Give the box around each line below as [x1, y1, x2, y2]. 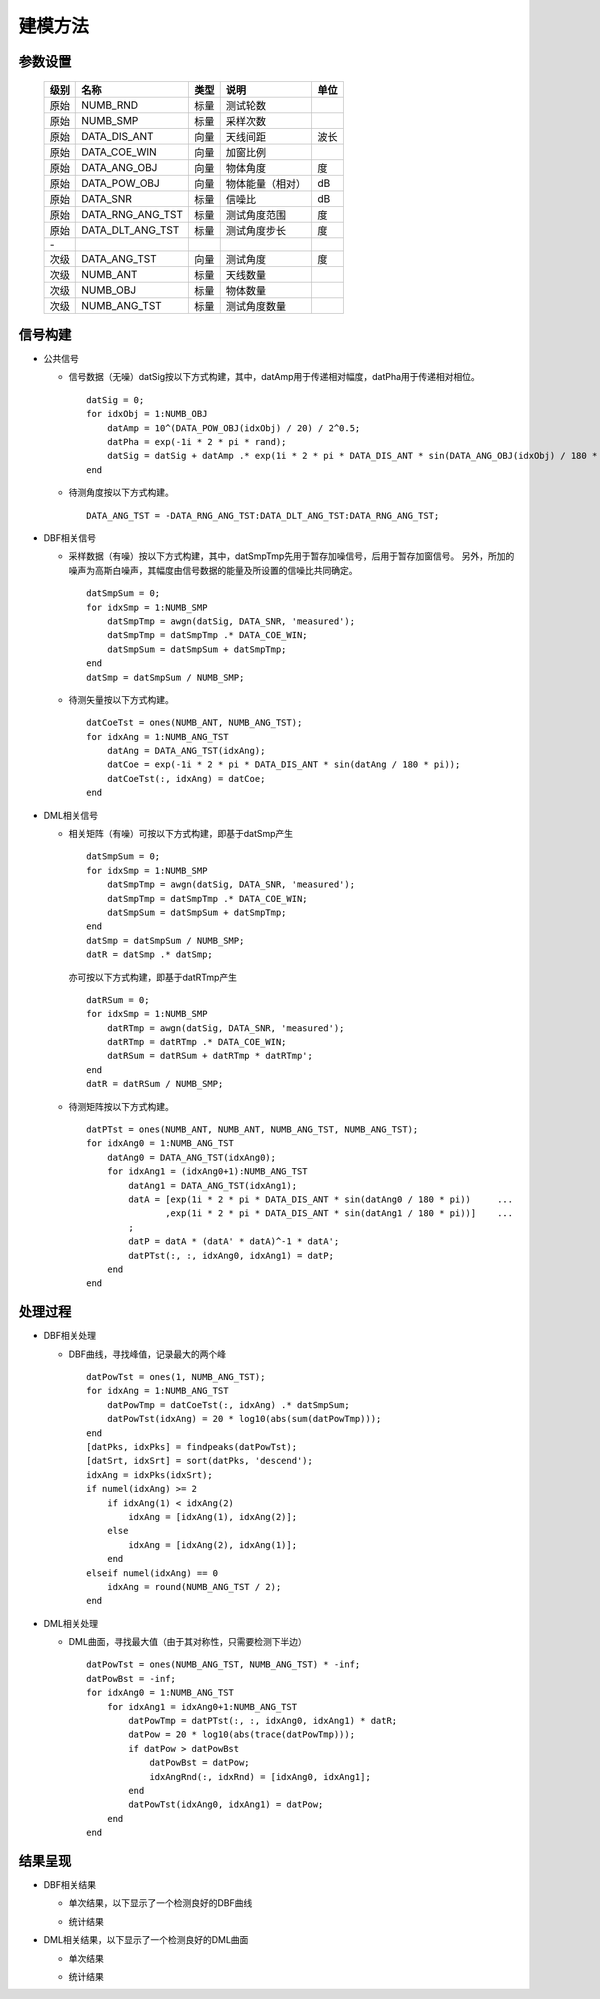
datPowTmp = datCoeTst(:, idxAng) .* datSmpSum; [106, 1399, 350, 1410]
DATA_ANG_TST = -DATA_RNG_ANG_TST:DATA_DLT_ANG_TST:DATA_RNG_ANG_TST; [86, 510, 440, 521]
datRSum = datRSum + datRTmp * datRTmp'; [106, 1050, 314, 1062]
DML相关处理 [43, 1617, 99, 1629]
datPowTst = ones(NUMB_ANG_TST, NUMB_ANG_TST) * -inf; [86, 1659, 361, 1670]
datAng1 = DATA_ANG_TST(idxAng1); [128, 1180, 298, 1191]
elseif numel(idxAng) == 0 [86, 1567, 219, 1579]
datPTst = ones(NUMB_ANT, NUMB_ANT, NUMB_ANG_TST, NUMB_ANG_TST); [86, 1124, 419, 1135]
